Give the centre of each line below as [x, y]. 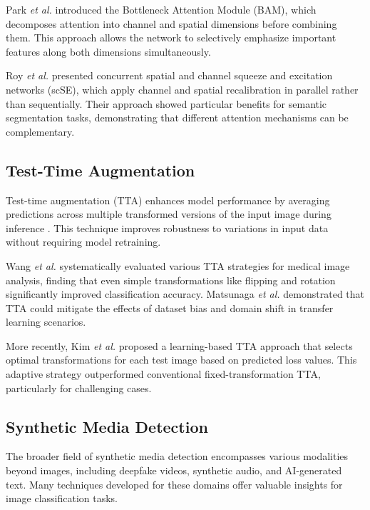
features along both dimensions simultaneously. [108, 51]
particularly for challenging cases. [79, 387]
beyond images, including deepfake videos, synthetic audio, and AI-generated [174, 470]
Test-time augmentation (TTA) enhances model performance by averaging [168, 200]
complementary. [40, 131]
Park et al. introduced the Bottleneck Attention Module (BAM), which [161, 9]
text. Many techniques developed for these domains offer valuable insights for [174, 484]
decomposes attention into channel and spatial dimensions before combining [171, 23]
